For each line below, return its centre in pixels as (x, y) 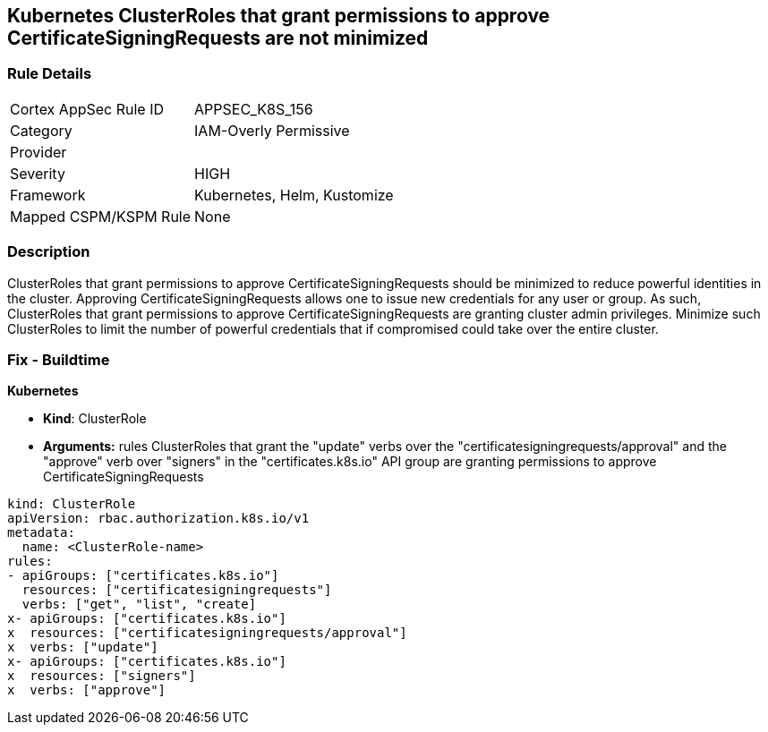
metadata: (41, 533)
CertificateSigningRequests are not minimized (218, 38)
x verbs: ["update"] (83, 647)
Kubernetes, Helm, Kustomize (294, 195)
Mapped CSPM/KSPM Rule (101, 216)
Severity (38, 173)
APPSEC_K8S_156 (254, 109)
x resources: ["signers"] (102, 676)
